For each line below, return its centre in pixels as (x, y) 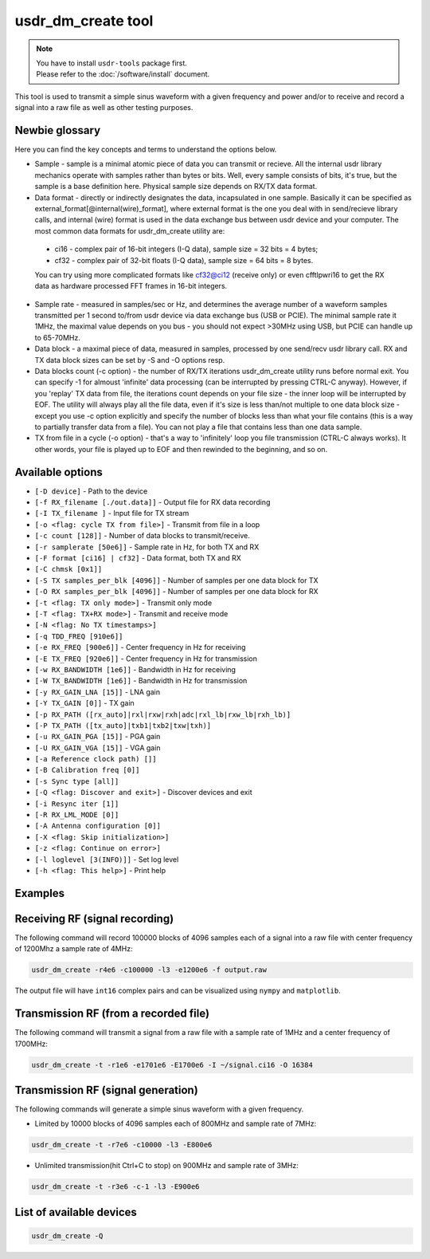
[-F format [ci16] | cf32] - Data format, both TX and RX (138, 558)
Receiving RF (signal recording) (94, 918)
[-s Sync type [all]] (77, 781)
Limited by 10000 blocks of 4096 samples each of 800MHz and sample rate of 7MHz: (176, 1123)
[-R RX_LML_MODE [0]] (77, 815)
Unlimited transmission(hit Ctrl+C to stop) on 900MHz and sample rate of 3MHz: (166, 1166)
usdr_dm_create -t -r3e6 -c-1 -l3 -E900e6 (115, 1187)
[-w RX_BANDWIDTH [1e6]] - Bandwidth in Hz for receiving (135, 669)
